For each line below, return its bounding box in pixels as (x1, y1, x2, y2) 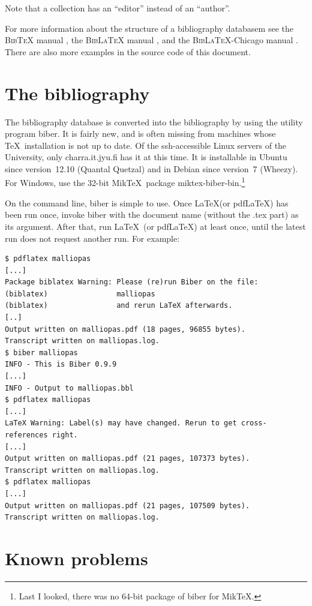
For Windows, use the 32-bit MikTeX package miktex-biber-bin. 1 (5, 175, 245, 189)
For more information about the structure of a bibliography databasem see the (5, 22, 293, 34)
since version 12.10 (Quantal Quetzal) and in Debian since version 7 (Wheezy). (5, 162, 298, 175)
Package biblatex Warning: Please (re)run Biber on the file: (5, 278, 259, 287)
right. (52, 431, 78, 439)
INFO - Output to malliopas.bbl (5, 383, 134, 392)
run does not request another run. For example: (5, 232, 180, 244)
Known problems (5, 545, 148, 570)
